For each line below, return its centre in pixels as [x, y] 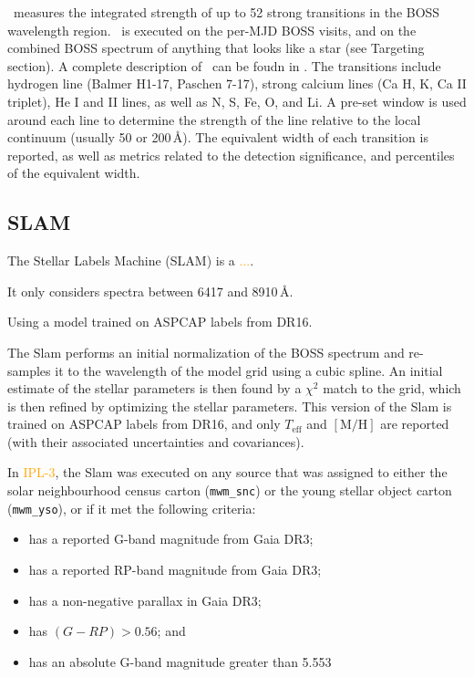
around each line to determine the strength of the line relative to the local [214, 119]
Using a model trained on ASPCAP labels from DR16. [160, 322]
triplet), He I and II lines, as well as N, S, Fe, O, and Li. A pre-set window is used [237, 101]
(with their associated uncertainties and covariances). [156, 441]
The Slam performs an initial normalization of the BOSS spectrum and [206, 352]
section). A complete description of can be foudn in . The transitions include [224, 65]
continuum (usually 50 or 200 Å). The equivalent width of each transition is [218, 137]
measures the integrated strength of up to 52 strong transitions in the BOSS [227, 12]
